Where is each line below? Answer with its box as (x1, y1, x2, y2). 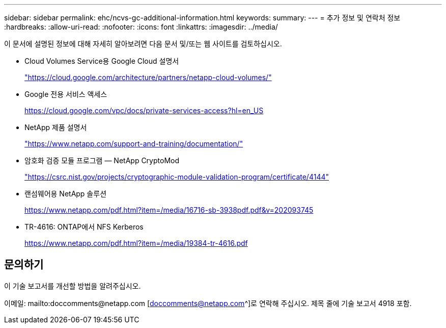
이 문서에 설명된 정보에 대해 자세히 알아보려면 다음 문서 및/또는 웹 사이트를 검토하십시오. (4, 39, 282, 48)
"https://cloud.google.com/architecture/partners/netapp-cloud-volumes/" (24, 73, 272, 82)
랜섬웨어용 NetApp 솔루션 (24, 189, 107, 198)
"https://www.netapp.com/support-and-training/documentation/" (24, 139, 243, 148)
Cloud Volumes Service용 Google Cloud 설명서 (24, 57, 179, 65)
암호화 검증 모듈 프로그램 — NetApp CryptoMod (24, 156, 180, 165)
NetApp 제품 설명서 (24, 123, 87, 132)
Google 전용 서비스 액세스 (24, 90, 107, 98)
